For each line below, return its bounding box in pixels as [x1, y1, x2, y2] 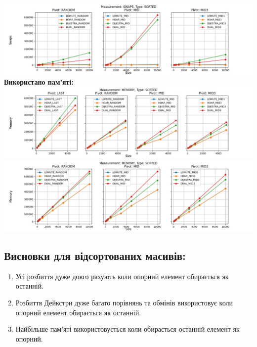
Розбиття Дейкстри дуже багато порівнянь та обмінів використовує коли [15, 297, 233, 307]
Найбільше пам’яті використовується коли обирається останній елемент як [15, 324, 240, 334]
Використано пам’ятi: [4, 77, 74, 87]
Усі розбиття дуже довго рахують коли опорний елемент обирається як [15, 271, 229, 281]
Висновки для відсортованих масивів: [4, 248, 186, 263]
